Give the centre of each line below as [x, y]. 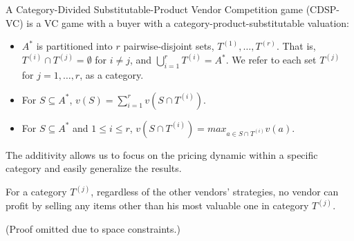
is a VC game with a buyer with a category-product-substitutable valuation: [188, 22]
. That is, [296, 46]
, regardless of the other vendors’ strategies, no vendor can [215, 192]
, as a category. [112, 75]
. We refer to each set [271, 60]
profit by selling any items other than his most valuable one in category [157, 205]
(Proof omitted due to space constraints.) [93, 228]
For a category [36, 192]
